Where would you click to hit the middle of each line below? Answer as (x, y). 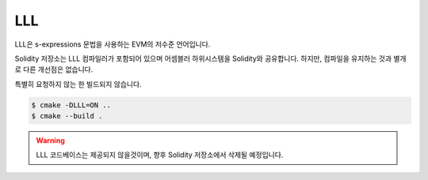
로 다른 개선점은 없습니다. (54, 69)
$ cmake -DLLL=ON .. (71, 105)
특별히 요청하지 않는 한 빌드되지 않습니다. (78, 84)
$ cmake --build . (67, 116)
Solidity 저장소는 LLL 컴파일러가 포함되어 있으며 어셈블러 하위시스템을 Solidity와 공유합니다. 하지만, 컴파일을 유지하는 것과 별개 (210, 58)
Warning (50, 141)
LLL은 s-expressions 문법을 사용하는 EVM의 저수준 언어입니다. (113, 44)
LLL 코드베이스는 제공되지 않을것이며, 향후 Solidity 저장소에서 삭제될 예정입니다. (160, 155)
